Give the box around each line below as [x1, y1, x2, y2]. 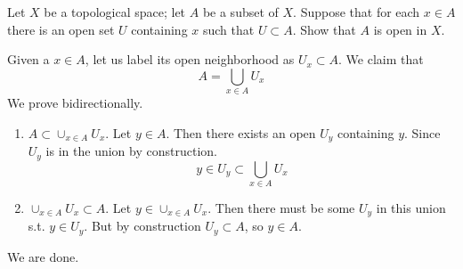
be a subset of [202, 3, 279, 20]
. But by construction [84, 216, 201, 235]
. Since [404, 123, 441, 142]
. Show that [292, 20, 356, 38]
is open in [373, 20, 427, 38]
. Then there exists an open [166, 123, 316, 142]
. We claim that [338, 50, 424, 69]
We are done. [7, 247, 79, 265]
